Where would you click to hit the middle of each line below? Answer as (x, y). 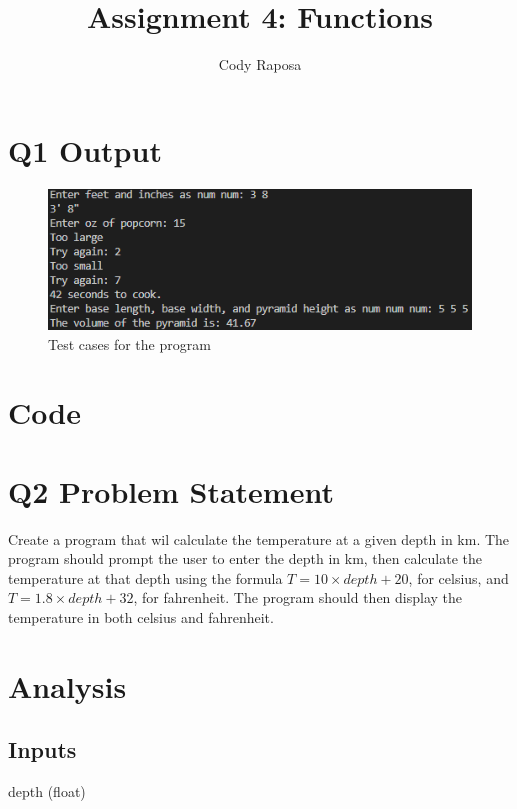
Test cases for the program (129, 343)
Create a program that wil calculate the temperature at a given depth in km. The (259, 538)
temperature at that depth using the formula (145, 577)
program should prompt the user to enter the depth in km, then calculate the (245, 558)
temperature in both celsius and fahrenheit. (141, 617)
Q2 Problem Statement (171, 490)
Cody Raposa (260, 64)
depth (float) (47, 791)
